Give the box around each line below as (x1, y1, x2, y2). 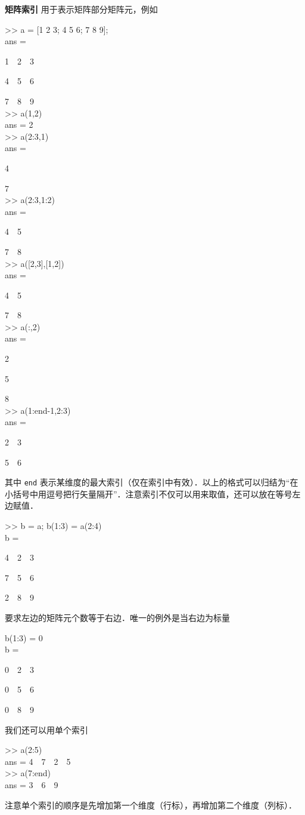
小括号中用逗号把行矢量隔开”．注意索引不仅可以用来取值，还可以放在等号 (5, 487, 292, 500)
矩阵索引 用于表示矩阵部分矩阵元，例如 (5, 3, 158, 15)
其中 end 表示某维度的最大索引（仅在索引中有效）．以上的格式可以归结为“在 (5, 476, 298, 488)
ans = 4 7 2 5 (5, 755, 71, 767)
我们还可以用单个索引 (5, 723, 88, 736)
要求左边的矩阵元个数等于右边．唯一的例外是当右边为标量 (5, 611, 230, 624)
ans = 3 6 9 (5, 778, 58, 791)
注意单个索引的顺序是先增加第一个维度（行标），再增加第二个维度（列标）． (5, 798, 297, 811)
